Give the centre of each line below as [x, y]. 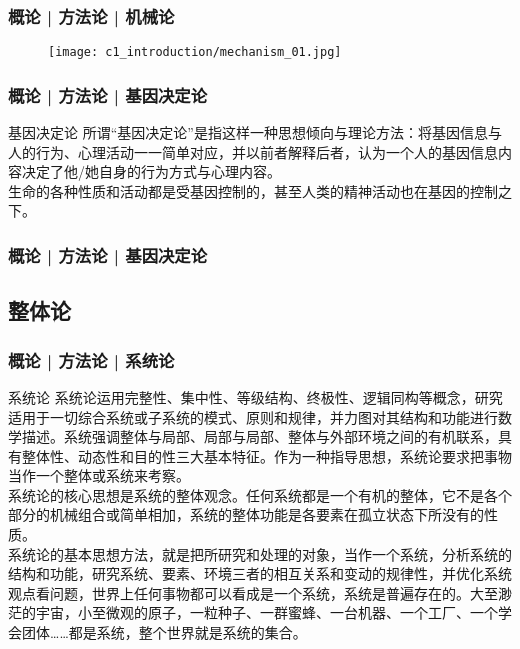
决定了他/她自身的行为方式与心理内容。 [151, 171]
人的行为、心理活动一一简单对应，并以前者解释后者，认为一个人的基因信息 [253, 151]
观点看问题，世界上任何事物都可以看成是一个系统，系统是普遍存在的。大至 [253, 592]
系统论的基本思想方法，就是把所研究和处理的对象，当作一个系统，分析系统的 [260, 553]
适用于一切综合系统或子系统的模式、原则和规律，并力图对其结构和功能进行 [253, 416]
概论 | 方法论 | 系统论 [91, 359]
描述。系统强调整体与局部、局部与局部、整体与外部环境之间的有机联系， [259, 436]
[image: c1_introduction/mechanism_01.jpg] [195, 52]
